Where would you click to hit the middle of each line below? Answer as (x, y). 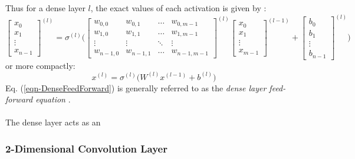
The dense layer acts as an (53, 122)
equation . (53, 99)
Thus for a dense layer (45, 8)
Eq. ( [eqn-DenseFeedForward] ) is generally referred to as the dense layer (136, 87)
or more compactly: (40, 65)
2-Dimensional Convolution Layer (86, 148)
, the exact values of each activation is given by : (178, 8)
